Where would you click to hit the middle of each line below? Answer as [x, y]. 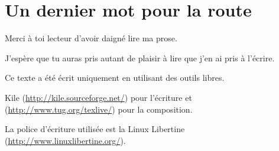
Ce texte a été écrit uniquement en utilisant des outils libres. [115, 78]
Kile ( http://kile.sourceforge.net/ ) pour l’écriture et [98, 97]
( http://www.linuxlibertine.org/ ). [65, 140]
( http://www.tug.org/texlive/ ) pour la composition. [99, 109]
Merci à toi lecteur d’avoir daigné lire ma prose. [91, 38]
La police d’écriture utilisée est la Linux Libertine [95, 129]
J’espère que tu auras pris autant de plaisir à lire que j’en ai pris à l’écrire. [140, 58]
